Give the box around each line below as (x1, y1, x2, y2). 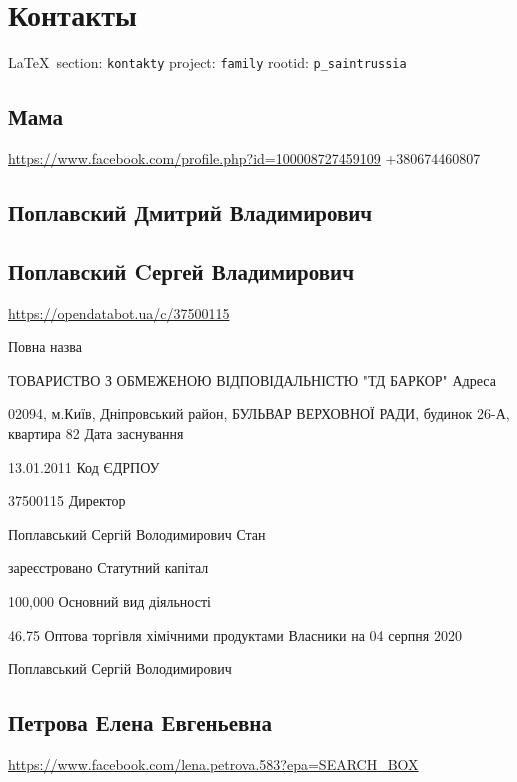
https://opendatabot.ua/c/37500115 (8, 302, 230, 323)
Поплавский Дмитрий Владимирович (8, 196, 373, 227)
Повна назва (8, 336, 82, 357)
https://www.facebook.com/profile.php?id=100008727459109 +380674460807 (8, 147, 481, 168)
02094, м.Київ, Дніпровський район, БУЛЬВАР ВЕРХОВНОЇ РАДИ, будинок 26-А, (8, 403, 510, 424)
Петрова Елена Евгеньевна (8, 707, 272, 738)
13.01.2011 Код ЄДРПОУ (8, 456, 160, 477)
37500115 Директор (8, 490, 126, 511)
